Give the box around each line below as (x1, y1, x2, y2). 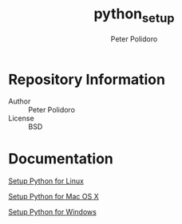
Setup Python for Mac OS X (8, 192, 99, 202)
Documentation (8, 150, 114, 168)
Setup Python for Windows (8, 207, 97, 217)
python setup (93, 5, 175, 26)
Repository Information (8, 70, 166, 88)
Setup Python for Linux (8, 176, 84, 186)
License (8, 113, 34, 124)
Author (8, 96, 31, 106)
